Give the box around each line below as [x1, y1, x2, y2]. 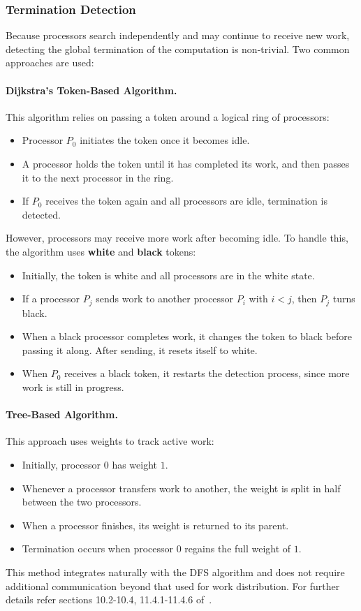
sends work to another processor [96, 291, 234, 306]
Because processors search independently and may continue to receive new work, [6, 28, 350, 43]
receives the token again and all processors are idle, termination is [45, 193, 327, 208]
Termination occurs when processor [22, 541, 174, 556]
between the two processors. [22, 494, 142, 509]
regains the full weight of [184, 541, 291, 556]
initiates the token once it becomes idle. [80, 133, 250, 147]
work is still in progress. [22, 379, 124, 394]
